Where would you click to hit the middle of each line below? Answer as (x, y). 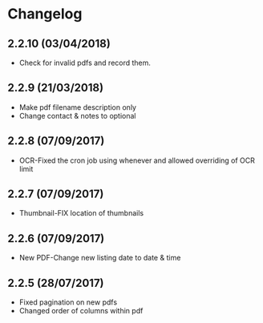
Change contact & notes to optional (77, 115)
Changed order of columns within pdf (81, 311)
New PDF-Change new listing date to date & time (100, 258)
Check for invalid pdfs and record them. (85, 63)
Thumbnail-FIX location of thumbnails (81, 213)
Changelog (45, 14)
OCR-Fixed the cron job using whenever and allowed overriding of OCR (137, 160)
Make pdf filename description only (78, 107)
